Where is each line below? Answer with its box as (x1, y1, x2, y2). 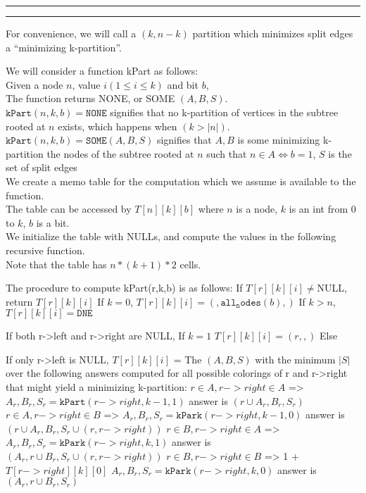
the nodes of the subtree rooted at (46, 146, 194, 161)
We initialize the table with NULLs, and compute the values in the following (6, 229, 336, 244)
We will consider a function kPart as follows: (6, 63, 198, 78)
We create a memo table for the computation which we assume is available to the (6, 173, 356, 188)
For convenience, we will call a (6, 26, 137, 40)
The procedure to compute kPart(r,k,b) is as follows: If (6, 280, 243, 295)
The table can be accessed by (6, 201, 132, 216)
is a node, (236, 201, 278, 216)
